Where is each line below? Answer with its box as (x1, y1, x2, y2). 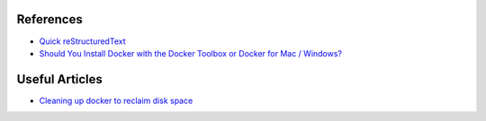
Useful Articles (16, 72, 103, 87)
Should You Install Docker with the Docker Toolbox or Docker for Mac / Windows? (39, 48, 342, 58)
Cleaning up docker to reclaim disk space (39, 95, 193, 106)
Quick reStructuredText (39, 36, 126, 47)
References (16, 12, 83, 27)
